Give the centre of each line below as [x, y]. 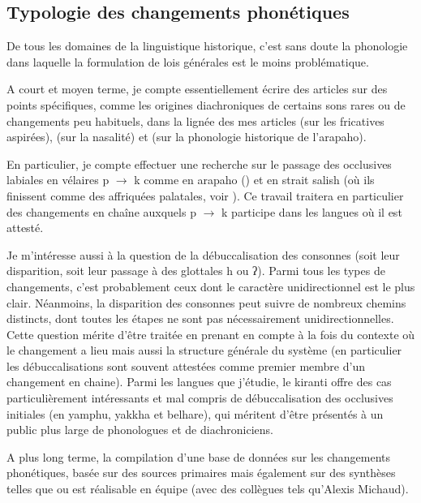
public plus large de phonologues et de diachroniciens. [140, 430]
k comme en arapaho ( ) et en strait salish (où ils [254, 180]
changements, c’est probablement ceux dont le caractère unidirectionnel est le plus [211, 286]
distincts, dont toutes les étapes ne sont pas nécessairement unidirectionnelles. [200, 318]
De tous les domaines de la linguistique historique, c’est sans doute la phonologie [207, 46]
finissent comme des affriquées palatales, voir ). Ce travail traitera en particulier [205, 195]
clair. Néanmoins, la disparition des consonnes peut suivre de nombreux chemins [206, 302]
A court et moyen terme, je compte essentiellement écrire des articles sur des [197, 89]
